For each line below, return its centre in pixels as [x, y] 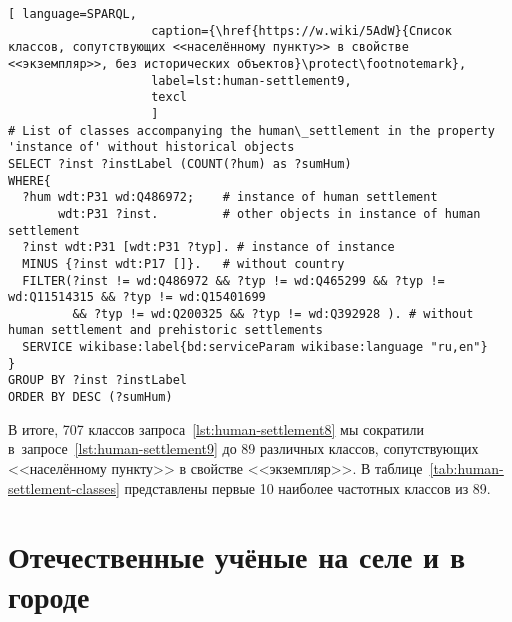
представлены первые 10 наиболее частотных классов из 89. [307, 487]
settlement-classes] [64, 487]
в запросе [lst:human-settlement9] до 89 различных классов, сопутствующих [243, 448]
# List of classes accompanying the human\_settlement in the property [251, 130]
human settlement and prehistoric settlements [165, 330]
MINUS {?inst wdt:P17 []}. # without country [183, 263]
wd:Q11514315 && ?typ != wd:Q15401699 [137, 297]
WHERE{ [29, 180]
